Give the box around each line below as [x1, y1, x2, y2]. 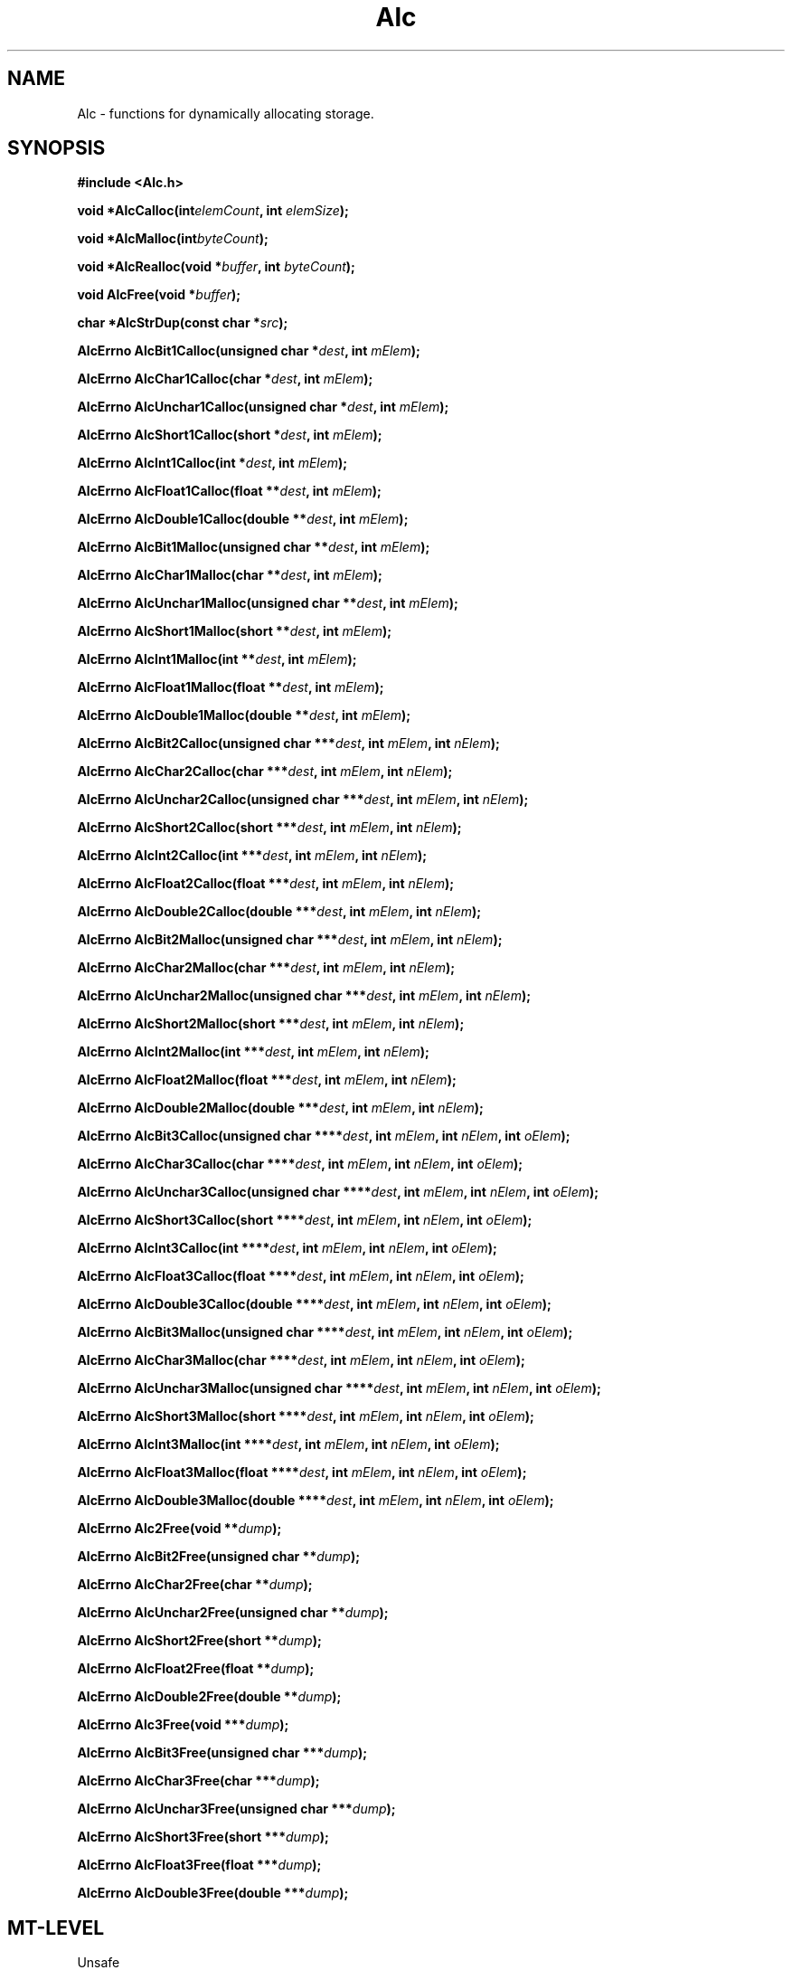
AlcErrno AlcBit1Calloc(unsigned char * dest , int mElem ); [77, 343, 420, 359]
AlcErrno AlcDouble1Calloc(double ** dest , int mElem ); [77, 511, 409, 527]
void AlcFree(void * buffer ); [77, 287, 241, 303]
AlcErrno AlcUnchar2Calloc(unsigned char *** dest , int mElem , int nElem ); [77, 791, 529, 808]
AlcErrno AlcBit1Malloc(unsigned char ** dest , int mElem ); [77, 539, 430, 555]
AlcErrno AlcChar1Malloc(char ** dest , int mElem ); [77, 567, 382, 583]
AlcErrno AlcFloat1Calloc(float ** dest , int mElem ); [77, 483, 382, 499]
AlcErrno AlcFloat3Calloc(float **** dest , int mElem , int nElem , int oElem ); [77, 1268, 524, 1284]
